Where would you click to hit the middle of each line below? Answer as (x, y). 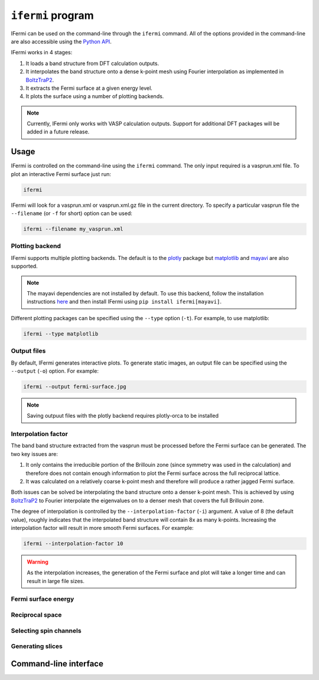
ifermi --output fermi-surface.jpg (75, 386)
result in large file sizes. (56, 581)
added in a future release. (58, 132)
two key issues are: (35, 454)
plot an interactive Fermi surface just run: (61, 174)
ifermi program (52, 15)
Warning (38, 562)
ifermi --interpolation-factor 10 (73, 543)
